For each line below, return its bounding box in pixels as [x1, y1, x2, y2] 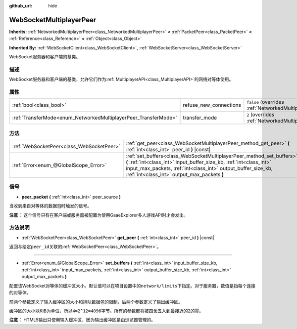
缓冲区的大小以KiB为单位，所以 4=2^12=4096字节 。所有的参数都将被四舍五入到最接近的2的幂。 [9, 308, 204, 314]
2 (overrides [247, 111, 275, 118]
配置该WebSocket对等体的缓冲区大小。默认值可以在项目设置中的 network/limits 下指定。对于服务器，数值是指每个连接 [9, 283, 256, 288]
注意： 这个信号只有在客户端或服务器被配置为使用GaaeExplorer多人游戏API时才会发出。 [9, 212, 188, 218]
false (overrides [247, 99, 284, 106]
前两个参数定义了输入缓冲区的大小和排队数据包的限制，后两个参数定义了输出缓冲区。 [9, 299, 183, 305]
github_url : [9, 3, 32, 8]
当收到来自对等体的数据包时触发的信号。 [9, 203, 92, 209]
